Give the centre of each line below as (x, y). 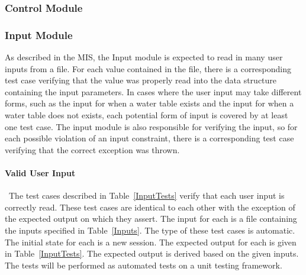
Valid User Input (40, 173)
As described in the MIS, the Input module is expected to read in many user (144, 57)
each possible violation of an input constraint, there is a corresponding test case (149, 138)
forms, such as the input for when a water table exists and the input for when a (149, 103)
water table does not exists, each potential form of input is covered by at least (146, 115)
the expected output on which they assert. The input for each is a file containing (151, 219)
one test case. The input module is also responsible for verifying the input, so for (151, 126)
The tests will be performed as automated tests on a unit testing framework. (144, 265)
